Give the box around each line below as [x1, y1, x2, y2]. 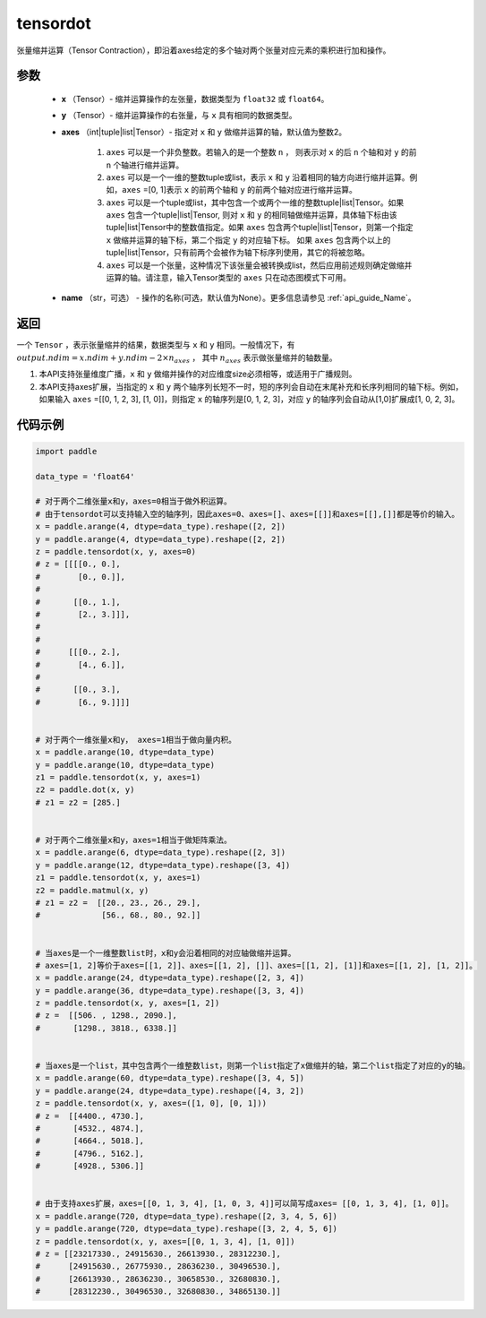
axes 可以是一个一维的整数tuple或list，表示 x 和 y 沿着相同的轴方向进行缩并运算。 [106, 171, 411, 183]
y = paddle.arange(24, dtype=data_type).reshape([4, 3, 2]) [35, 1085, 305, 1096]
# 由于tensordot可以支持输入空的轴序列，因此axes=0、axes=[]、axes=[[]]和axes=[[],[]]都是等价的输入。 [35, 509, 460, 519]
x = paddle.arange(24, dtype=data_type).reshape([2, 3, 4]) [35, 973, 305, 983]
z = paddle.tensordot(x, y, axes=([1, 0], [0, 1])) [35, 1098, 268, 1108]
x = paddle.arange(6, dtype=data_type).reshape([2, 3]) [35, 848, 286, 857]
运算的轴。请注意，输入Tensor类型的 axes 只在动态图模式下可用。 [106, 272, 352, 283]
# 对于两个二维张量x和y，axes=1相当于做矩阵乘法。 [35, 835, 232, 845]
